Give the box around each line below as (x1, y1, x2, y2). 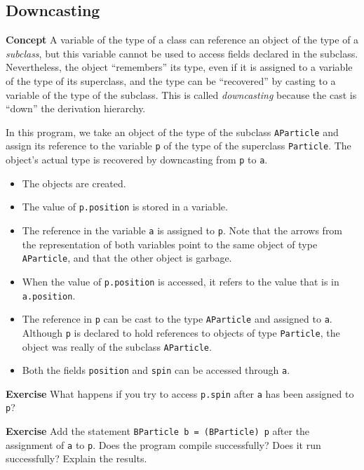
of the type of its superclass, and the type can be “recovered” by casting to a (6, 73, 336, 88)
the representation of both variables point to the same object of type (22, 236, 318, 251)
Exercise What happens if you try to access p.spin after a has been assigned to (6, 386, 354, 401)
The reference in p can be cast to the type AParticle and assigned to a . (22, 311, 332, 326)
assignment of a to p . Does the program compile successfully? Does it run (6, 437, 321, 452)
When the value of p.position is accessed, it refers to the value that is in (22, 274, 339, 288)
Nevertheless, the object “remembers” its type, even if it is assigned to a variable (6, 60, 353, 74)
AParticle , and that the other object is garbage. (22, 250, 232, 265)
